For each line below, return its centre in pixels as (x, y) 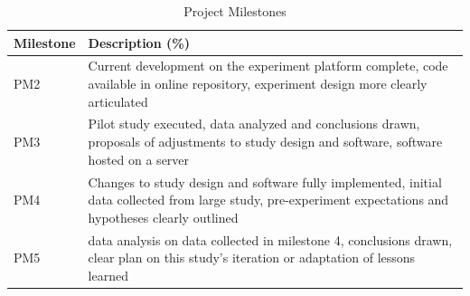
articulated (118, 101)
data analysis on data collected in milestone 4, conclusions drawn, (270, 239)
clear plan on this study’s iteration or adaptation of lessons (252, 258)
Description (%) (139, 42)
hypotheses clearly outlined (163, 217)
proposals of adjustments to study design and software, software (265, 142)
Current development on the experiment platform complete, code (268, 66)
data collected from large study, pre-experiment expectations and (268, 200)
